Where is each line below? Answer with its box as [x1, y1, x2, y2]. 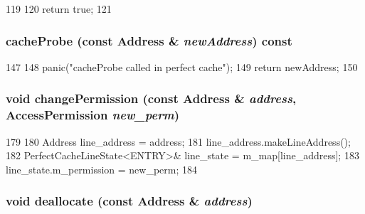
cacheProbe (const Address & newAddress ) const [6, 31, 292, 49]
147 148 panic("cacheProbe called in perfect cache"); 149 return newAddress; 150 [6, 59, 358, 74]
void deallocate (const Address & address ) [6, 192, 253, 210]
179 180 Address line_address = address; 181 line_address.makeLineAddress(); [6, 134, 351, 149]
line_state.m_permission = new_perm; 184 [6, 161, 198, 176]
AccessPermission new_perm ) [6, 106, 180, 124]
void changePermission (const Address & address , [6, 90, 297, 107]
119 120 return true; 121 [6, 1, 112, 16]
